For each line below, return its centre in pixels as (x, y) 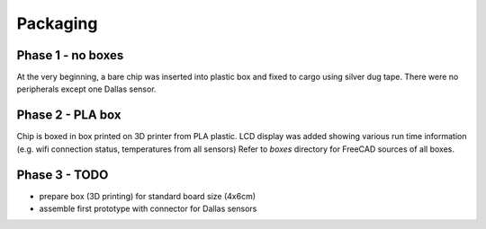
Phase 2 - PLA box (69, 115)
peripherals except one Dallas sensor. (86, 89)
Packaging (57, 23)
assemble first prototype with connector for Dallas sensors (148, 209)
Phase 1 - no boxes (70, 55)
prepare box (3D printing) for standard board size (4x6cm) (148, 196)
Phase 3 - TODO (63, 175)
